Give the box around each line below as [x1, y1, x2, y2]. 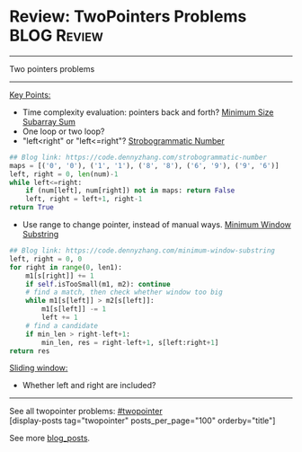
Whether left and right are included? [22, 380, 156, 391]
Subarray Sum [22, 116, 76, 127]
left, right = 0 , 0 [9, 254, 83, 263]
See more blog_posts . [9, 433, 91, 444]
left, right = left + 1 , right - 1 [25, 195, 143, 204]
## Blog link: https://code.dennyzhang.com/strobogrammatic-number [9, 153, 268, 162]
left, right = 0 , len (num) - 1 [9, 169, 119, 179]
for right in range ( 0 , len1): [9, 262, 123, 271]
